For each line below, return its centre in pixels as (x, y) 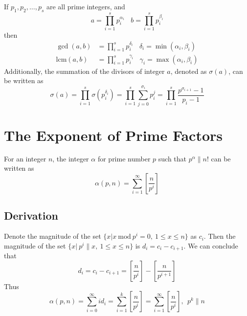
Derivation (31, 215)
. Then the (220, 236)
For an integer (25, 158)
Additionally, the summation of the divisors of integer (84, 71)
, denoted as (189, 71)
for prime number (124, 158)
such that (172, 158)
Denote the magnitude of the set (53, 236)
